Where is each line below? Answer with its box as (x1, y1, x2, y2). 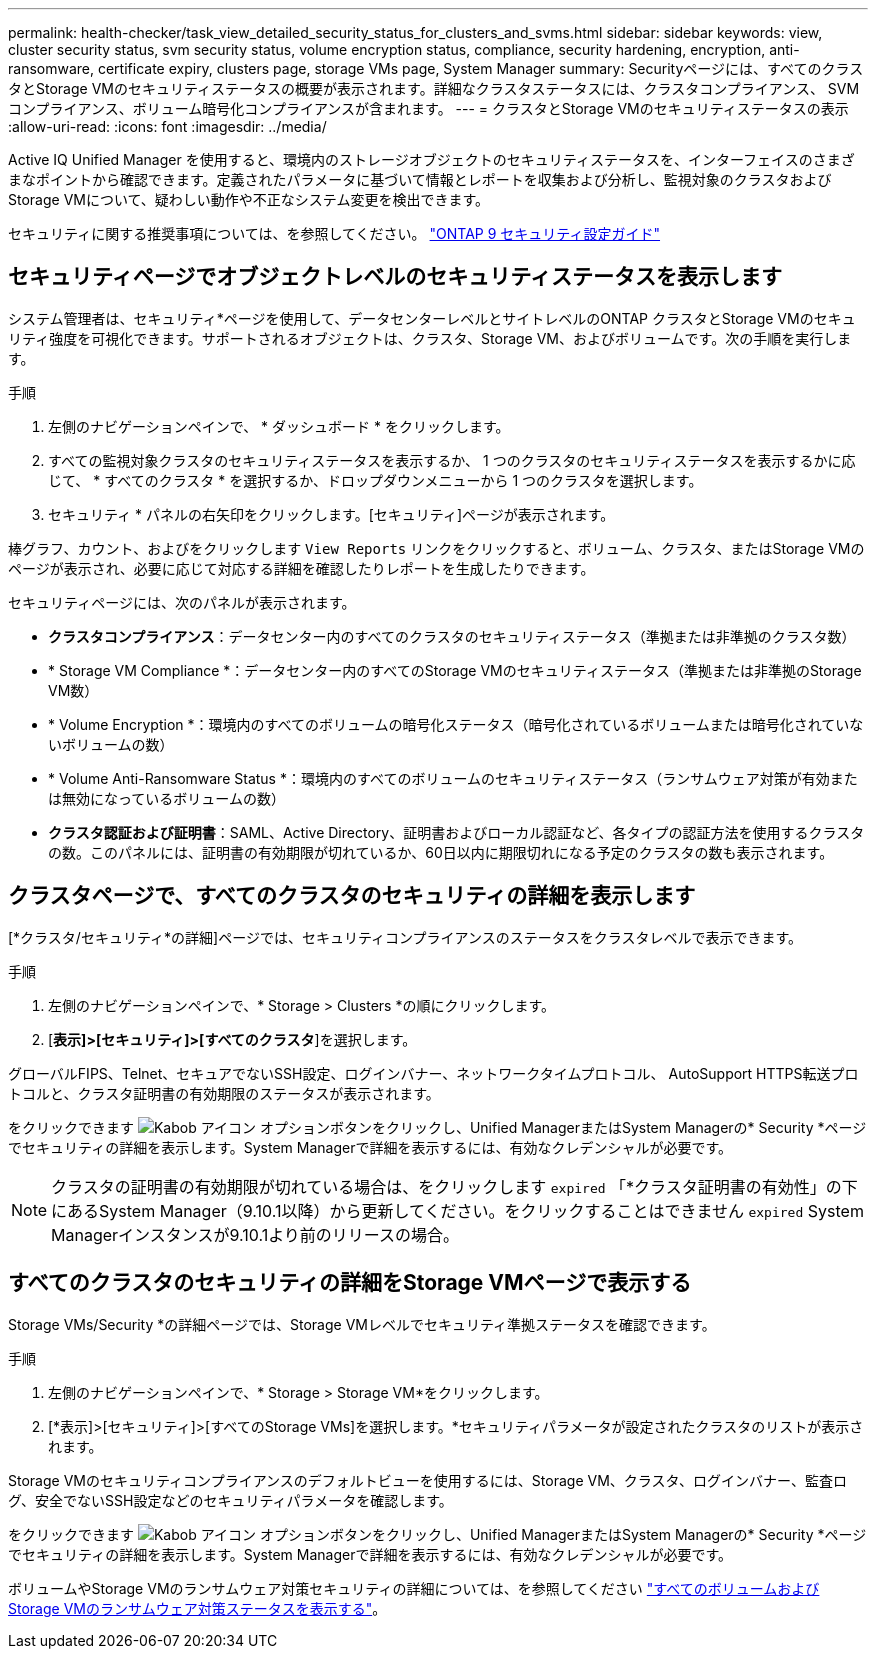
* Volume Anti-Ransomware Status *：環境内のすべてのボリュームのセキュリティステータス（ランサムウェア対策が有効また (48, 769, 858, 787)
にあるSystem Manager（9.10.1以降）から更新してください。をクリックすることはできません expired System (51, 1200, 864, 1221)
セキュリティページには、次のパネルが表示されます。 (8, 593, 356, 611)
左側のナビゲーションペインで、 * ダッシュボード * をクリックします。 (48, 417, 510, 435)
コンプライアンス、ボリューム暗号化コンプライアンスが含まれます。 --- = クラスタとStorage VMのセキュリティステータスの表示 (8, 100, 849, 117)
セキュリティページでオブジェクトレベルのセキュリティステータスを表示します (8, 264, 783, 290)
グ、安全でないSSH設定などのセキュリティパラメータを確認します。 (8, 1491, 453, 1509)
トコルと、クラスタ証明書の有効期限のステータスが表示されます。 (8, 1084, 440, 1102)
